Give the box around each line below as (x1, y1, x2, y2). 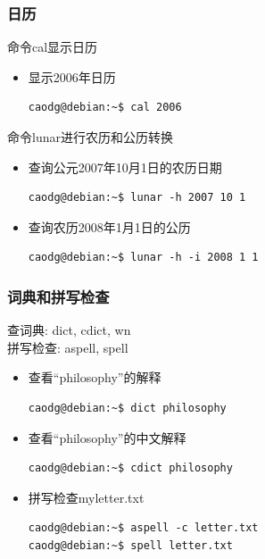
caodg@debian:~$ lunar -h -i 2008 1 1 (28, 251, 259, 264)
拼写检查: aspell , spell (7, 338, 128, 356)
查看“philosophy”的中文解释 (28, 428, 186, 446)
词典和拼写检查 (7, 285, 110, 307)
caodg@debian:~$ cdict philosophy (28, 462, 233, 475)
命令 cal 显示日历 (7, 38, 98, 56)
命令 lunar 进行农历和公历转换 (7, 128, 173, 146)
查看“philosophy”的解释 (28, 368, 161, 387)
